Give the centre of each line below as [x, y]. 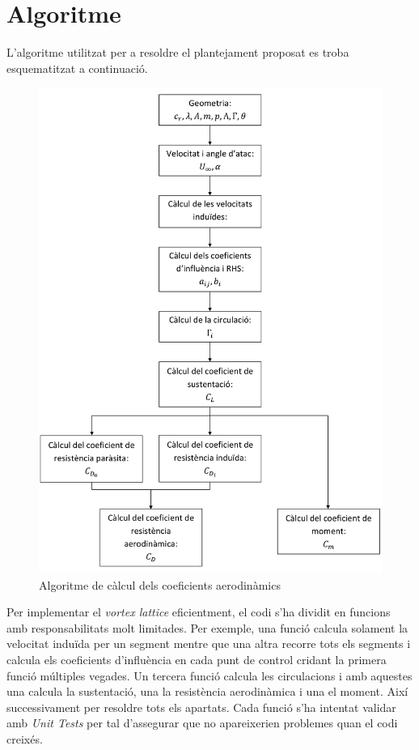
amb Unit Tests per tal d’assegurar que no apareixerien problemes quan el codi [202, 723]
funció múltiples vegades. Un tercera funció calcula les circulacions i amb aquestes [209, 675]
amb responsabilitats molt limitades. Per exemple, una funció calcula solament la [207, 627]
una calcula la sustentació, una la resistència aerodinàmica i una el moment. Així [207, 691]
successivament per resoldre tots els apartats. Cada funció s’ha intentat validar [201, 707]
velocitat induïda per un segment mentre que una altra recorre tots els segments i [209, 643]
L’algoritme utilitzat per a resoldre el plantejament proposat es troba [178, 52]
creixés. [25, 738]
